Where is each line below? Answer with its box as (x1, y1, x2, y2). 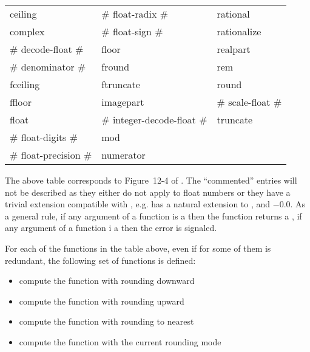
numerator (101, 148, 146, 162)
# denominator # (10, 60, 86, 74)
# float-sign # (101, 24, 163, 38)
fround (101, 60, 130, 74)
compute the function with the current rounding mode (19, 335, 221, 348)
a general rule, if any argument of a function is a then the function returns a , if (5, 209, 302, 222)
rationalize (217, 24, 261, 38)
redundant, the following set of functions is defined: (5, 254, 196, 266)
